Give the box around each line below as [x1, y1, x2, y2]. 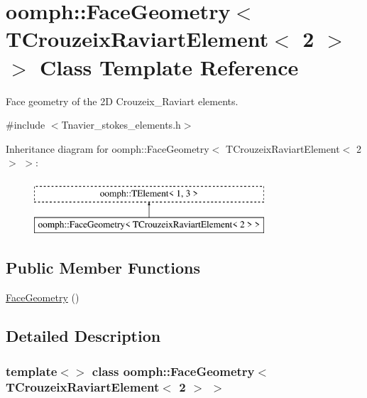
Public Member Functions [6, 257, 200, 279]
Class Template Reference [40, 52, 299, 81]
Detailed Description [6, 325, 161, 347]
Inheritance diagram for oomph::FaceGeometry [6, 141, 209, 156]
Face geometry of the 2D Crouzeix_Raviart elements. [6, 93, 239, 108]
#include [6, 117, 45, 132]
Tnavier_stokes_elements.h [61, 117, 181, 132]
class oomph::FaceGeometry [92, 362, 255, 380]
